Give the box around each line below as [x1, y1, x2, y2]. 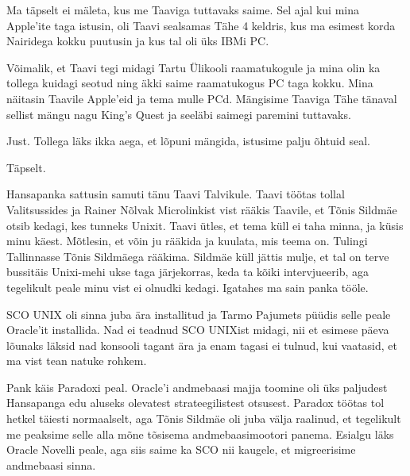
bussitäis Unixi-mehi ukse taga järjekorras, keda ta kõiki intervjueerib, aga [6, 263, 369, 280]
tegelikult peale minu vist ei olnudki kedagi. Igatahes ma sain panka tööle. [6, 278, 369, 295]
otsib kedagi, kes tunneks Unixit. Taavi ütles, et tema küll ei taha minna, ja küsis [6, 217, 404, 233]
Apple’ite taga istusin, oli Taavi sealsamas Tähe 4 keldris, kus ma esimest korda [6, 17, 396, 33]
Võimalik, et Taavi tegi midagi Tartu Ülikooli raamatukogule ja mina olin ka [6, 59, 381, 75]
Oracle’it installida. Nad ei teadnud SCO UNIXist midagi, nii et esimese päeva [6, 321, 389, 338]
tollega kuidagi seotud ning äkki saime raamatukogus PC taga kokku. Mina [6, 75, 373, 91]
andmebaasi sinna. [6, 456, 96, 473]
